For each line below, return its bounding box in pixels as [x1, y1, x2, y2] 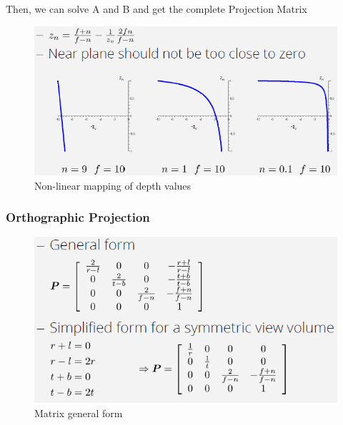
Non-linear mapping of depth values [34, 178, 192, 193]
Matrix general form [34, 405, 123, 420]
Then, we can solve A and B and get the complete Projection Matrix [6, 1, 307, 16]
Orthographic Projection [6, 208, 150, 226]
